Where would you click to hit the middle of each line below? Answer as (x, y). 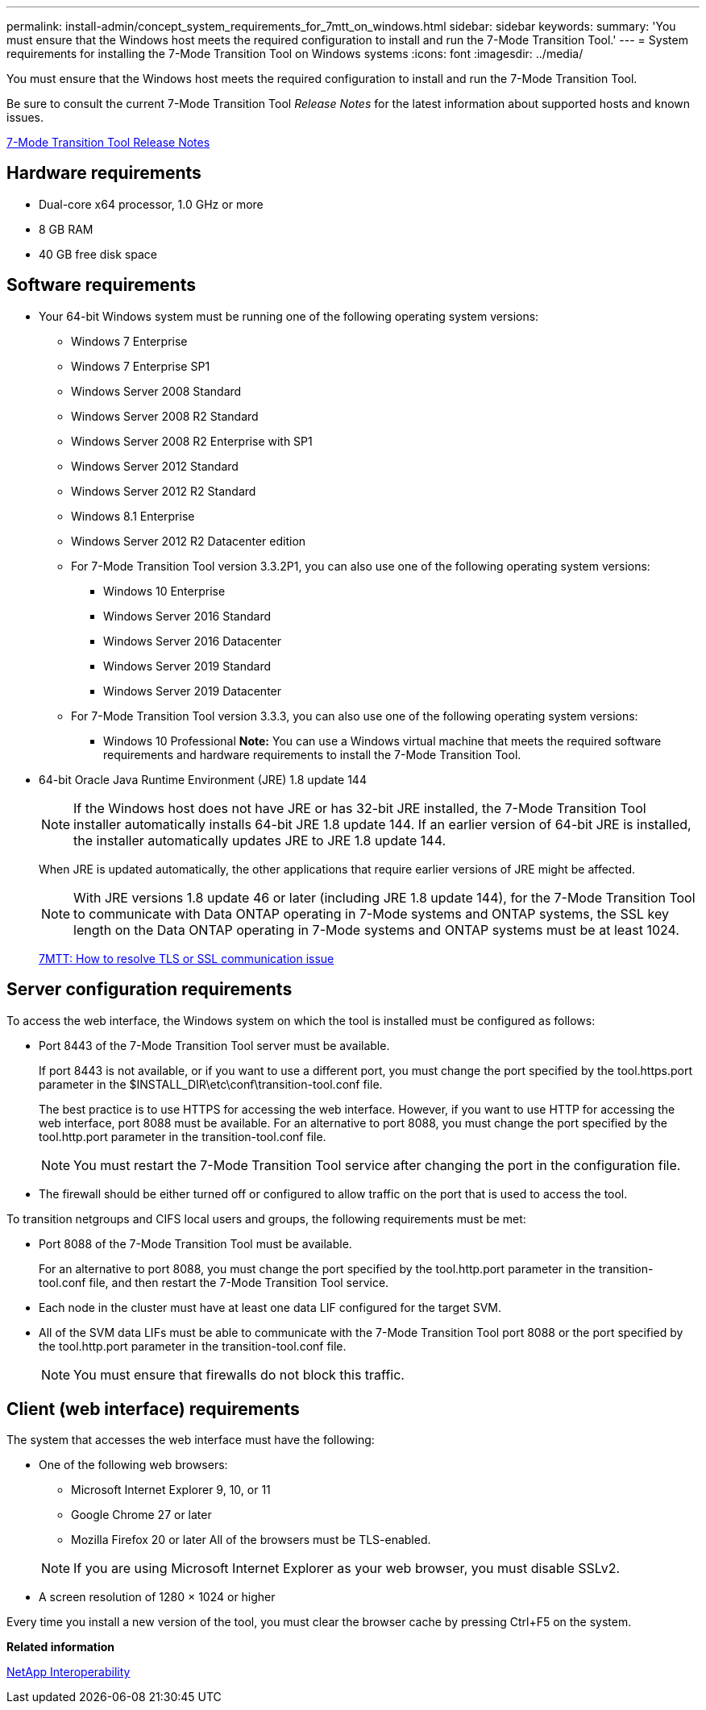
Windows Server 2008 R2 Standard (165, 416)
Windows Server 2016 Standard (187, 616)
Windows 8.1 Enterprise (133, 516)
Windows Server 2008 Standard (156, 391)
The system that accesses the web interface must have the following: (191, 1440)
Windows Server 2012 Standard (155, 466)
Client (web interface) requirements (153, 1409)
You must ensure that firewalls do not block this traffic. (239, 1374)
